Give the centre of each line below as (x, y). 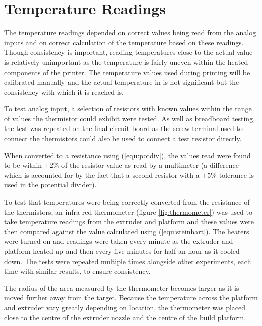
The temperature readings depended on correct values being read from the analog (130, 32)
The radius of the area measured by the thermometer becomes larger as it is (122, 287)
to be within (23, 165)
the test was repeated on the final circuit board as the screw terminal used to (123, 128)
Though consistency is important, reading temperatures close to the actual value (128, 52)
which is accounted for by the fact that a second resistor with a (102, 175)
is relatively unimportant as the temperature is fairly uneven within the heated (126, 62)
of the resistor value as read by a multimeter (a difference (150, 165)
